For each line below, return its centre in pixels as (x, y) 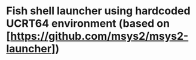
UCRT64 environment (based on (88, 23)
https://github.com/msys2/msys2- (99, 36)
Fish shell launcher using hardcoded (98, 11)
